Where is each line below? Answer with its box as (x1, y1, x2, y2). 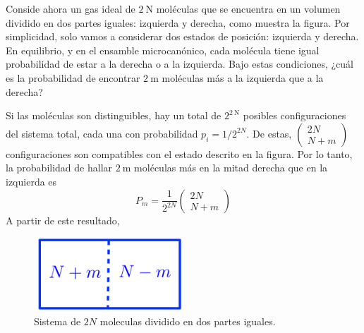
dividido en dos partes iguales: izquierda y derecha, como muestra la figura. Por (6, 15, 350, 30)
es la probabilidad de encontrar (6, 70, 140, 85)
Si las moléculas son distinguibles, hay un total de (6, 108, 222, 123)
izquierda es (6, 174, 57, 188)
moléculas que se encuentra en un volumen (156, 1, 341, 16)
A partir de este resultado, (6, 212, 120, 227)
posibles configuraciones (243, 108, 346, 123)
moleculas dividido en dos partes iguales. (99, 313, 276, 328)
